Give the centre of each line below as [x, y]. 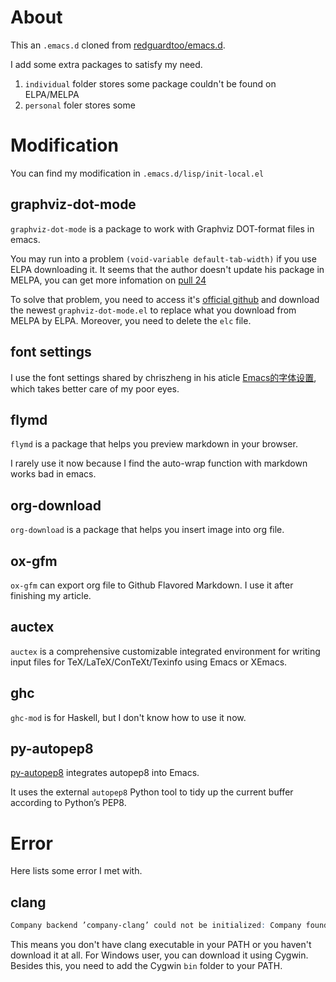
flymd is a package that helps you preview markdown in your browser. [154, 444]
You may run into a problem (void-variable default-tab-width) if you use [163, 258]
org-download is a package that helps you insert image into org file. [147, 530]
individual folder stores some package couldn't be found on [150, 83]
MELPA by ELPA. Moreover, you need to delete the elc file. [131, 320]
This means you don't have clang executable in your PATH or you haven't [161, 944]
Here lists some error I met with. [76, 871]
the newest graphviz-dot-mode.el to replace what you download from [153, 310]
